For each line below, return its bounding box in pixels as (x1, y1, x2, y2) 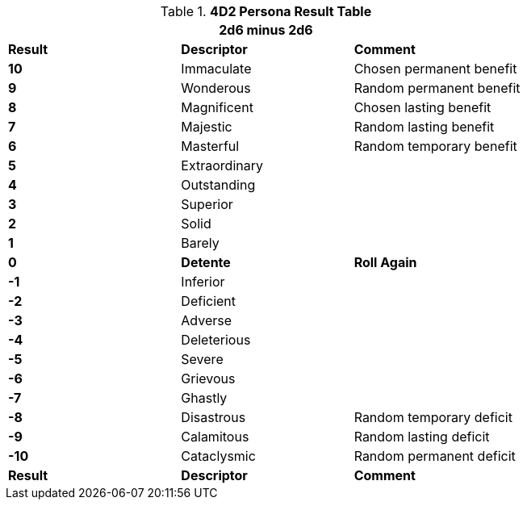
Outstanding (181, 177, 256, 193)
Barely (181, 235, 220, 251)
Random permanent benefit (353, 80, 521, 96)
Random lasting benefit (353, 119, 495, 135)
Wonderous (181, 80, 251, 96)
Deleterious (181, 332, 251, 348)
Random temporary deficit (353, 409, 512, 425)
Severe (181, 351, 224, 367)
